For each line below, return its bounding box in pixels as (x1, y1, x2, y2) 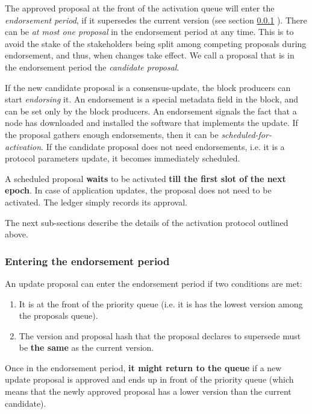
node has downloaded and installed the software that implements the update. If (5, 116, 298, 129)
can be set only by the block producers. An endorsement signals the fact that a (5, 104, 297, 117)
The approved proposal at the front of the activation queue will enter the (5, 2, 275, 14)
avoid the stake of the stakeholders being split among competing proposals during (5, 37, 307, 49)
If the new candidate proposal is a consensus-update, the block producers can (5, 81, 291, 93)
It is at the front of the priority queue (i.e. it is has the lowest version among (19, 297, 303, 310)
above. (5, 228, 28, 240)
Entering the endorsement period (5, 253, 170, 268)
